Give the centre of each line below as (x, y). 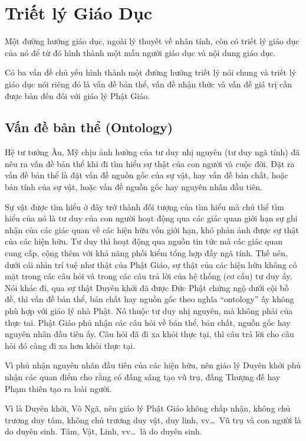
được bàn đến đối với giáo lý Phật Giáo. (78, 95)
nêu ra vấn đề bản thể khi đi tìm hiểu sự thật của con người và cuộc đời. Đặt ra (150, 163)
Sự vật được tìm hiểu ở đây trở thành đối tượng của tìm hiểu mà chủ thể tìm (144, 206)
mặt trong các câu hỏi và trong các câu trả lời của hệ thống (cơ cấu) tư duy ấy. (149, 276)
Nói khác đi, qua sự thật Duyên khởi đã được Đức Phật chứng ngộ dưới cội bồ (147, 287)
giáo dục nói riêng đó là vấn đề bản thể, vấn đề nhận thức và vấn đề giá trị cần (148, 84)
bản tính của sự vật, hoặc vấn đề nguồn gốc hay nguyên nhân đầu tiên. (134, 187)
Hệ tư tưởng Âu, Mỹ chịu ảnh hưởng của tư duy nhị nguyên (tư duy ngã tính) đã (152, 152)
